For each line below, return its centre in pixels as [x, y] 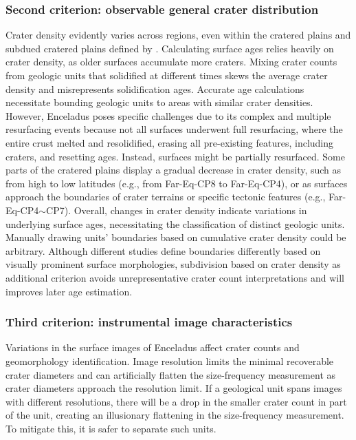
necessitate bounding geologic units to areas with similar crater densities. [159, 102]
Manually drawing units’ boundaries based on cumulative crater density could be [176, 237]
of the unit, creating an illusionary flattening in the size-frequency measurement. [175, 415]
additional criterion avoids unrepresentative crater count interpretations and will [175, 277]
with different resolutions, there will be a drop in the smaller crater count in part [176, 401]
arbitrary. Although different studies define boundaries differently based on [163, 250]
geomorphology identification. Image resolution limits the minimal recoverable [170, 360]
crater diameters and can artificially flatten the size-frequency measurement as [171, 374]
